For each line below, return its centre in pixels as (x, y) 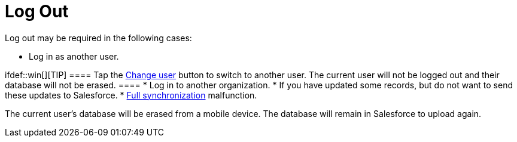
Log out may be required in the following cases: (98, 38)
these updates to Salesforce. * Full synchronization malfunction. (131, 95)
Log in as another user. (74, 56)
